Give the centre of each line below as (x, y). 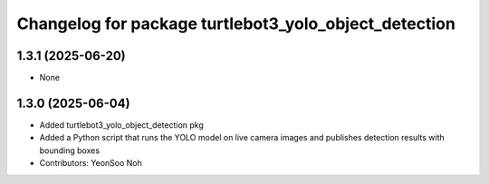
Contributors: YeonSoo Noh (91, 163)
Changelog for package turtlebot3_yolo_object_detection (236, 24)
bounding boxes (69, 150)
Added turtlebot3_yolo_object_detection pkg (121, 125)
